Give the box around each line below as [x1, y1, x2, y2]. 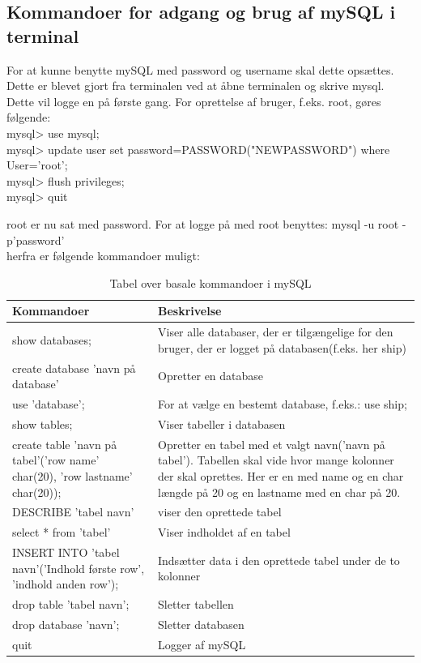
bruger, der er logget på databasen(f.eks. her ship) [158, 339, 406, 356]
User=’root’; [6, 156, 68, 173]
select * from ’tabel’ [12, 524, 111, 541]
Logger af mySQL [158, 635, 246, 652]
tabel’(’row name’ [12, 451, 100, 468]
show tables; [12, 415, 73, 432]
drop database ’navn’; [12, 615, 120, 632]
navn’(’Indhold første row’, [12, 559, 145, 576]
